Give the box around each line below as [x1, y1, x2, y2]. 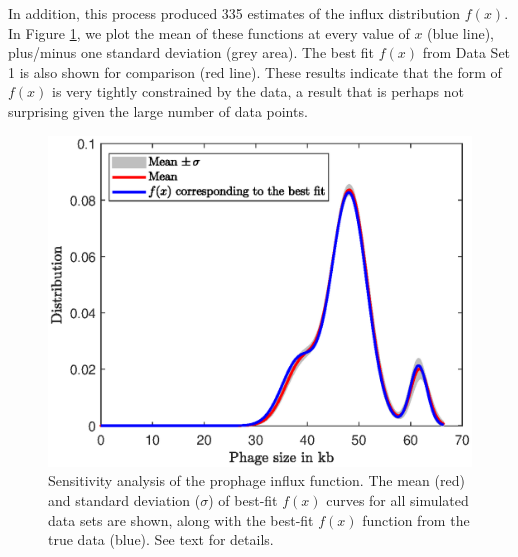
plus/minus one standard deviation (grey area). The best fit [8, 42, 375, 63]
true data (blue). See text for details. [48, 529, 274, 550]
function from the [362, 509, 470, 530]
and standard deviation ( [48, 490, 201, 510]
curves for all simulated [326, 490, 469, 510]
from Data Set [422, 42, 511, 63]
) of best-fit [208, 490, 278, 510]
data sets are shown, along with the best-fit [48, 509, 314, 530]
